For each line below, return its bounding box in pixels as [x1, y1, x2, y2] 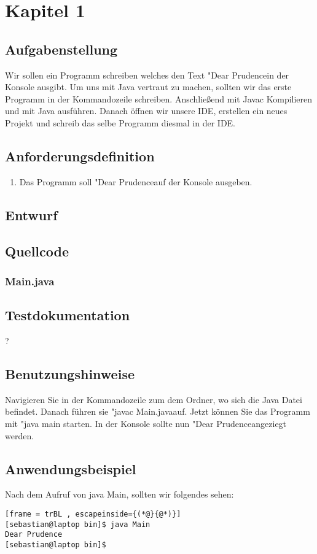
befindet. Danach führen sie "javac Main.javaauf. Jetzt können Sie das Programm [5, 405, 310, 418]
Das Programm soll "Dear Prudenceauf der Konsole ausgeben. [19, 175, 252, 188]
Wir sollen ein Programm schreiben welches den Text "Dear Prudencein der [5, 68, 289, 81]
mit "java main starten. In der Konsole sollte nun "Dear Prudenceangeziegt [5, 417, 287, 429]
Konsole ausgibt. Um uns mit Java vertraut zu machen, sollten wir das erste [5, 80, 292, 93]
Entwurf [5, 205, 58, 224]
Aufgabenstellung [5, 39, 118, 58]
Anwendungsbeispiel [5, 459, 136, 478]
